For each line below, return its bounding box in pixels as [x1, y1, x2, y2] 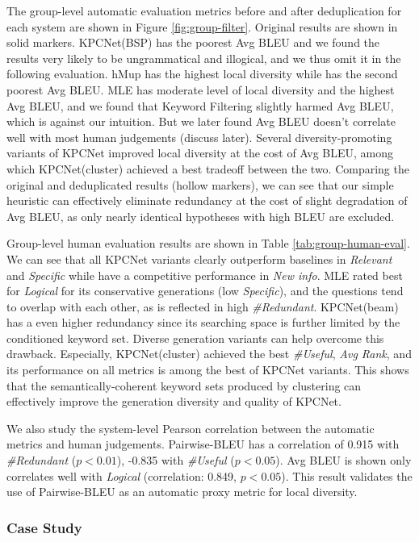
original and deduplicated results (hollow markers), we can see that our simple [6, 176, 394, 193]
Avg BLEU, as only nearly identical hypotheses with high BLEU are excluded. [6, 207, 395, 224]
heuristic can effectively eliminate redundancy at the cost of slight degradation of [6, 192, 408, 209]
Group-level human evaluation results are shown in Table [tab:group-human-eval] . [6, 235, 410, 252]
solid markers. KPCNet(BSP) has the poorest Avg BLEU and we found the [6, 34, 380, 51]
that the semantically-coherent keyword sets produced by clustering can [6, 377, 362, 394]
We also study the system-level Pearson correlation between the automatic [6, 419, 375, 436]
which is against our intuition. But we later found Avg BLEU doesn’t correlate [6, 113, 396, 130]
